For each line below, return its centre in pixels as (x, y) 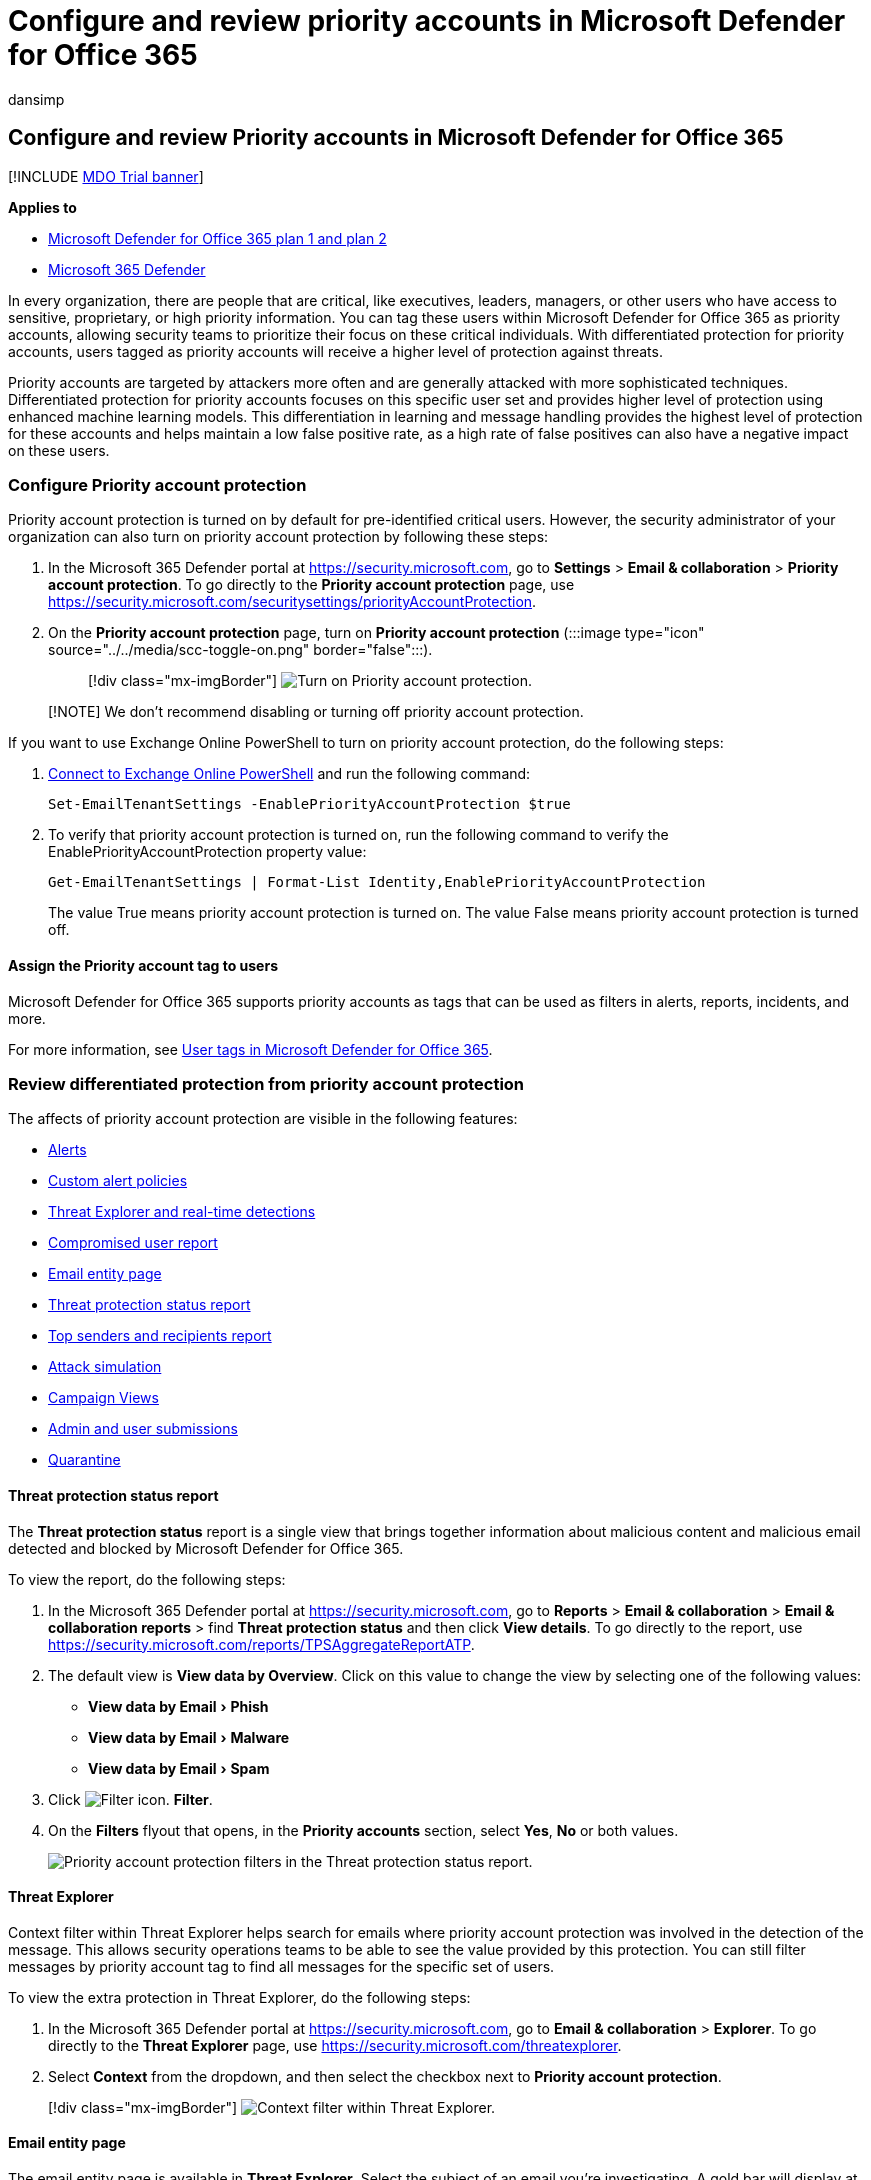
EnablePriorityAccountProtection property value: (207, 852)
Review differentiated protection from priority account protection (266, 1083)
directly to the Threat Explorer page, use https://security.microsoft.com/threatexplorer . (335, 2045)
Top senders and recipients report (160, 1336)
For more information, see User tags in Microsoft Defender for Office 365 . (250, 1049)
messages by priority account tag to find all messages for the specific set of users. (281, 1966)
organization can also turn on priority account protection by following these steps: (278, 537)
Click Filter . (130, 1799)
